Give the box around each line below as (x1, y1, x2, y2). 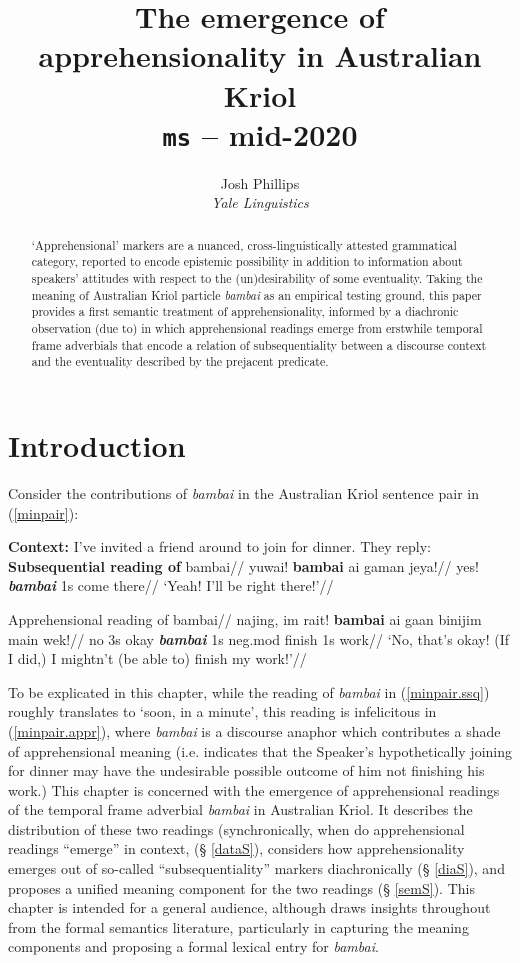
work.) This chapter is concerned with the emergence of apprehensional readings (8, 779, 500, 800)
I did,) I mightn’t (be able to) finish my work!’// (8, 648, 307, 669)
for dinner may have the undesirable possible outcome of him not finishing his (8, 760, 485, 781)
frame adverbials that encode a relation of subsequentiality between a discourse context (31, 336, 487, 353)
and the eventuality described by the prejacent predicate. (31, 353, 329, 370)
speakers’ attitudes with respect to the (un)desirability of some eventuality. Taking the (31, 270, 483, 287)
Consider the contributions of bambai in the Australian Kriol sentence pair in (8, 482, 479, 503)
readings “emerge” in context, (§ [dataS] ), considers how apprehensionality (8, 838, 465, 859)
